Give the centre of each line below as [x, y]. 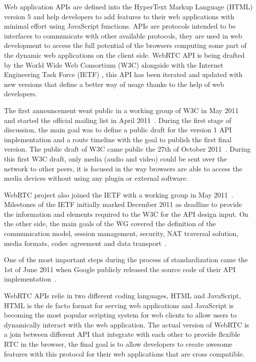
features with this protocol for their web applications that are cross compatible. [124, 353]
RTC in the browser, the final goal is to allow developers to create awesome [118, 344]
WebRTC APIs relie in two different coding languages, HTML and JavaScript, [123, 296]
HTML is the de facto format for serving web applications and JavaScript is [119, 305]
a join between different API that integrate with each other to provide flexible [122, 334]
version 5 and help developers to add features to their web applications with [119, 16]
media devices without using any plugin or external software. [96, 178]
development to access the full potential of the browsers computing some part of [125, 45]
